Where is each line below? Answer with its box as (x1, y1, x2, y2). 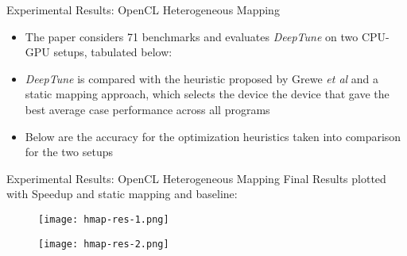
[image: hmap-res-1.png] (38, 213, 169, 225)
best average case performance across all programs (25, 101, 270, 117)
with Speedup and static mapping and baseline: (6, 185, 238, 202)
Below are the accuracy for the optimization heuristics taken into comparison (25, 128, 401, 144)
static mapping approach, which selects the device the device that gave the (25, 86, 390, 102)
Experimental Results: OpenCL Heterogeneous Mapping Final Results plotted (6, 170, 386, 186)
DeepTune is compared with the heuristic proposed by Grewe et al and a (25, 70, 379, 86)
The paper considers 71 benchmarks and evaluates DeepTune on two (25, 28, 359, 44)
